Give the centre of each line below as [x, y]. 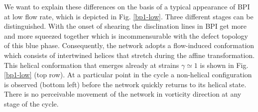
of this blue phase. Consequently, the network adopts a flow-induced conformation [129, 45]
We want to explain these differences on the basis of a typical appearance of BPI [127, 6]
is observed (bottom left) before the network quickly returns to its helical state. [125, 84]
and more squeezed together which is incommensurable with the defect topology [126, 35]
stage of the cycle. [31, 103]
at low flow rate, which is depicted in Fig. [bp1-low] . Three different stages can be [129, 16]
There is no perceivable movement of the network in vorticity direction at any [123, 94]
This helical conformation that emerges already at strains [92, 65]
